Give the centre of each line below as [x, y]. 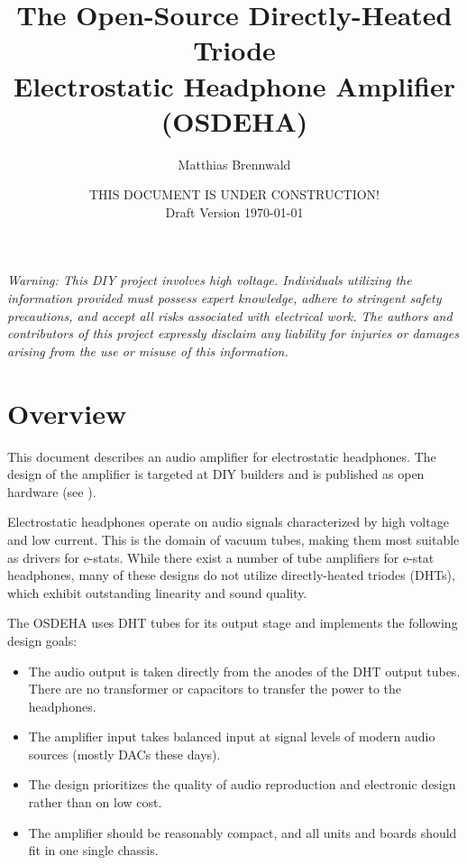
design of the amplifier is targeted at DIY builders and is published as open [216, 474]
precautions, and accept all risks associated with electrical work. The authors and [230, 315]
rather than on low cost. [95, 802]
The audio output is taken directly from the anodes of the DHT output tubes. [244, 671]
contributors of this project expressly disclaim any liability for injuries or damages [233, 333]
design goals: [42, 640]
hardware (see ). [52, 491]
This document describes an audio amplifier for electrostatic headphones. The [222, 456]
